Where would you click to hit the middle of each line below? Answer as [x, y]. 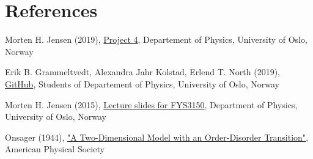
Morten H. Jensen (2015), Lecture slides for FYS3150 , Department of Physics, [151, 104]
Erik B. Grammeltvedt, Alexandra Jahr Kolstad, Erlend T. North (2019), [143, 72]
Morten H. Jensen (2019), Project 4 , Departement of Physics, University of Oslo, [156, 39]
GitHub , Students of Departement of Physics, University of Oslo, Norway [142, 83]
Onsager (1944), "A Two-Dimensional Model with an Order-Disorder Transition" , [157, 137]
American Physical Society [55, 149]
